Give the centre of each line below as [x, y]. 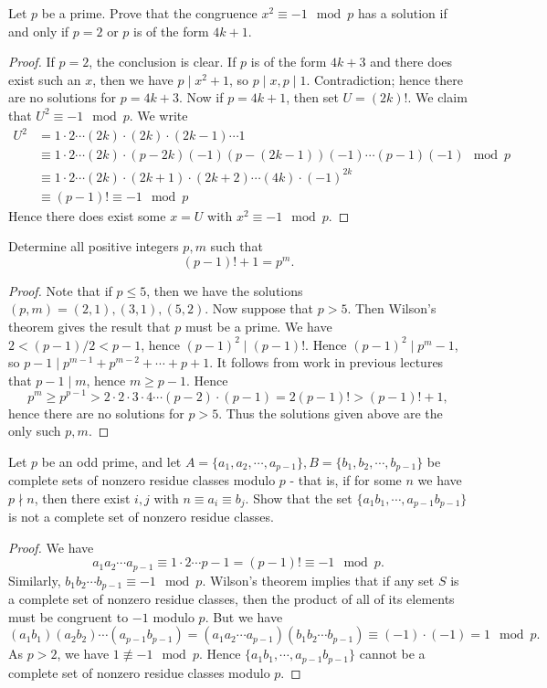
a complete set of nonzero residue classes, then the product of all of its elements [231, 599]
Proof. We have [51, 547]
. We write [158, 115]
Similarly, [35, 580]
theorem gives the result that [89, 327]
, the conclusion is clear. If [163, 62]
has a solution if [402, 13]
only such [35, 431]
